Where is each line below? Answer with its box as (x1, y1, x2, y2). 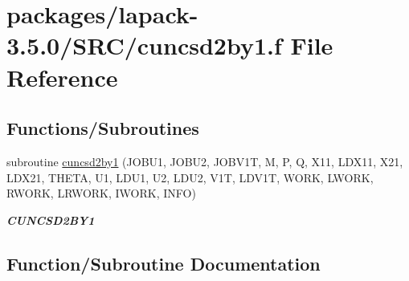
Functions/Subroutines (6, 116, 199, 140)
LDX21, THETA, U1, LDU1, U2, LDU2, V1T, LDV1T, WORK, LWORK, (6, 169, 374, 185)
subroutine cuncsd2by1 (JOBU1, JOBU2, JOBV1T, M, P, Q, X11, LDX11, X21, (6, 153, 403, 169)
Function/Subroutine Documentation (6, 250, 321, 275)
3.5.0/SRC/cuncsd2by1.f (6, 29, 282, 62)
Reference (6, 60, 118, 93)
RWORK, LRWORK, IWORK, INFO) (6, 185, 196, 202)
